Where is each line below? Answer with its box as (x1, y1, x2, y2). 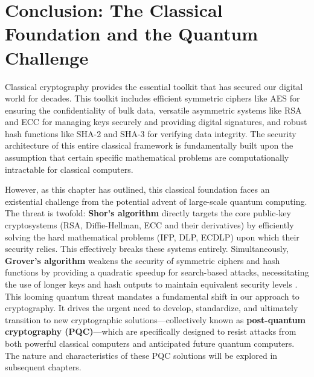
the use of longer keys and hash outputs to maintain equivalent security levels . (5, 278, 298, 290)
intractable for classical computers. (5, 163, 133, 175)
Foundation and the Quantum (5, 21, 258, 46)
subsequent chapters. (5, 361, 82, 373)
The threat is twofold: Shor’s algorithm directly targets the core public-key (5, 207, 291, 219)
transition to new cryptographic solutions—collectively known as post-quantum (5, 313, 306, 326)
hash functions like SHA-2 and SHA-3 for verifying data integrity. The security (5, 127, 296, 140)
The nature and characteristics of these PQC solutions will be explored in (5, 349, 278, 361)
